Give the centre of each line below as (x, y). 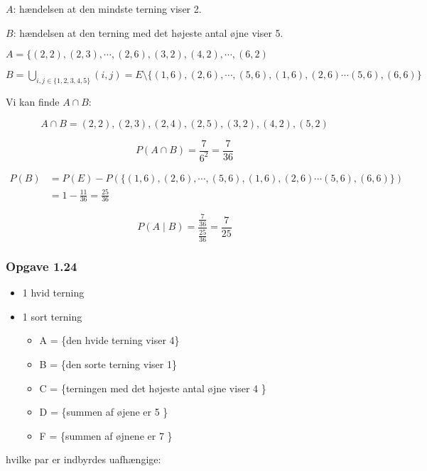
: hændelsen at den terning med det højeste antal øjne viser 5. (148, 32)
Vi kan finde (33, 101)
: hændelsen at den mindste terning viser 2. (107, 9)
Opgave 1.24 (42, 266)
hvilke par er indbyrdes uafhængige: (83, 459)
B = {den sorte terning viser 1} (108, 364)
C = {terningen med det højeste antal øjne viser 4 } (153, 388)
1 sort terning (52, 316)
